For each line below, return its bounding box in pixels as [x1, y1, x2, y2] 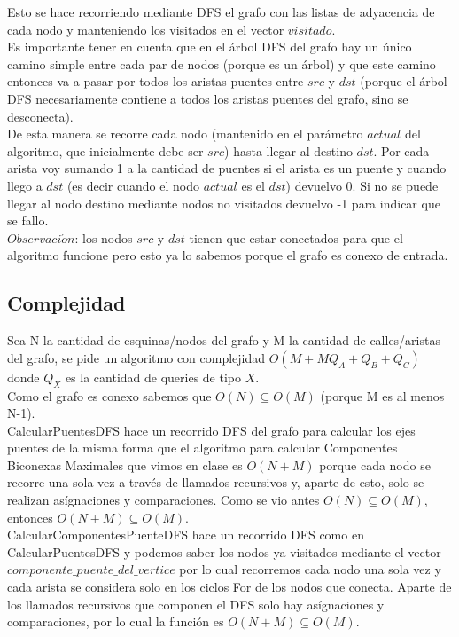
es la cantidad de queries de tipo [65, 367, 242, 386]
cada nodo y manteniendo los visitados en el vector [7, 20, 284, 38]
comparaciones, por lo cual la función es [7, 612, 224, 631]
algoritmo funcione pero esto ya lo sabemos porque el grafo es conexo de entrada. [7, 246, 448, 264]
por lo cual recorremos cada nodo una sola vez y [179, 560, 441, 578]
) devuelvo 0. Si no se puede [285, 176, 439, 194]
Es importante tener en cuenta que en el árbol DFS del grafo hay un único [7, 37, 412, 56]
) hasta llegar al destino [224, 141, 353, 160]
